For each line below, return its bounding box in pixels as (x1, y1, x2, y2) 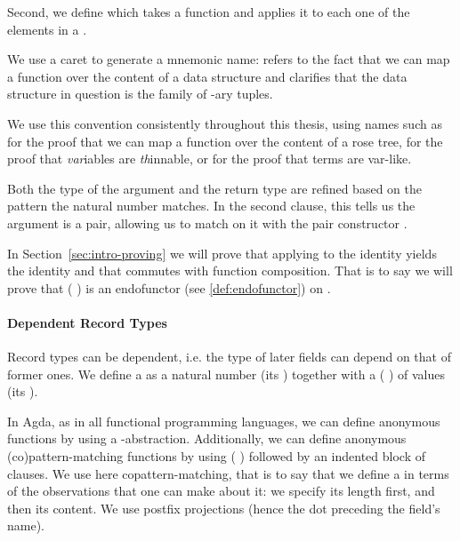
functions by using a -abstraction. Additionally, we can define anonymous (7, 429, 407, 448)
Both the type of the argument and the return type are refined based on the (7, 179, 422, 197)
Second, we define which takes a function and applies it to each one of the (7, 3, 410, 20)
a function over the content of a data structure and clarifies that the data (7, 67, 408, 85)
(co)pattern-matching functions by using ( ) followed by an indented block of (7, 447, 426, 465)
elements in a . (7, 20, 87, 38)
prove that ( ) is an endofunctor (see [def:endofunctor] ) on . (7, 278, 331, 297)
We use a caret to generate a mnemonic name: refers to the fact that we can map (7, 50, 450, 68)
